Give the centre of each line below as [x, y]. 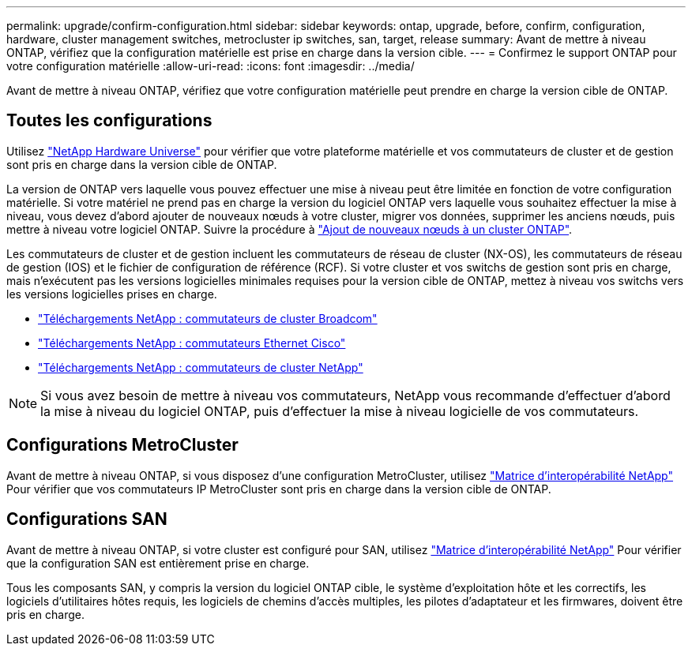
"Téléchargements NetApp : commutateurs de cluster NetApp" [201, 367]
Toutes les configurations [109, 121]
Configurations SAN [87, 519]
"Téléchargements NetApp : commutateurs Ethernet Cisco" [192, 343]
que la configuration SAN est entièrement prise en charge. [158, 563]
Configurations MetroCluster [122, 445]
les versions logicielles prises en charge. [112, 294]
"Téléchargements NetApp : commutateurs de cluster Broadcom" [208, 318]
